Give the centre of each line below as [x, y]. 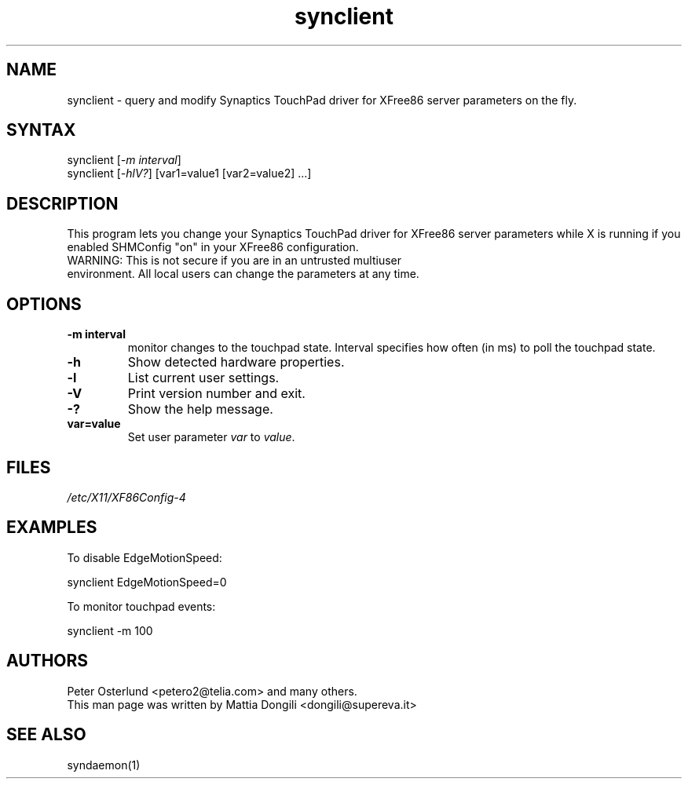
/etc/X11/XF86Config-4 [126, 497]
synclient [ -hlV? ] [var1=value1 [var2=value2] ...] [189, 173]
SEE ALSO [46, 735]
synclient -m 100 [110, 630]
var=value [94, 424]
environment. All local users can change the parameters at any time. [243, 274]
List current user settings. [203, 378]
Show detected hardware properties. [236, 362]
